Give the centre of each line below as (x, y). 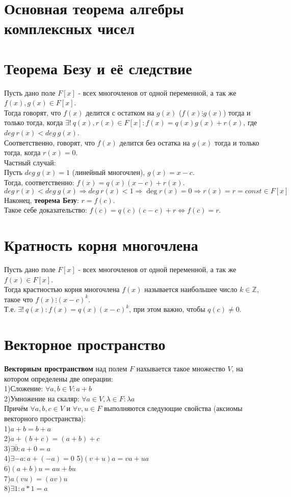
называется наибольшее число (191, 289)
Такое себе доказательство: (46, 210)
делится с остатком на (120, 112)
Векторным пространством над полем (66, 369)
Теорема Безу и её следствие (98, 68)
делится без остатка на (155, 142)
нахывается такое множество (181, 369)
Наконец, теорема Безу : (42, 200)
